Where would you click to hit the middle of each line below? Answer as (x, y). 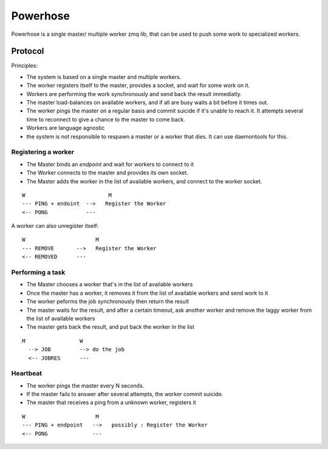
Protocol (28, 51)
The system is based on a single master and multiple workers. (104, 77)
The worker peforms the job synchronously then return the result (108, 301)
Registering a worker (43, 152)
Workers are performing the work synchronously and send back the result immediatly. (134, 94)
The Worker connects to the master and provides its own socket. (107, 173)
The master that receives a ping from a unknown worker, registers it (111, 403)
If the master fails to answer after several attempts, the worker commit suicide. (125, 394)
